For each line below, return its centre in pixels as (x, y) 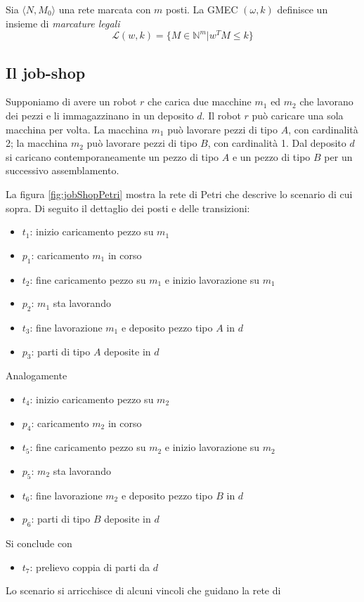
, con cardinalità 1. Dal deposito (277, 143)
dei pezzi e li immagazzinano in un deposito (100, 116)
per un (338, 156)
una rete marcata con (105, 9)
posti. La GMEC (202, 9)
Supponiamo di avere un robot (71, 102)
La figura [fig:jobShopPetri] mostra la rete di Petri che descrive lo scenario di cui (179, 194)
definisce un (303, 9)
